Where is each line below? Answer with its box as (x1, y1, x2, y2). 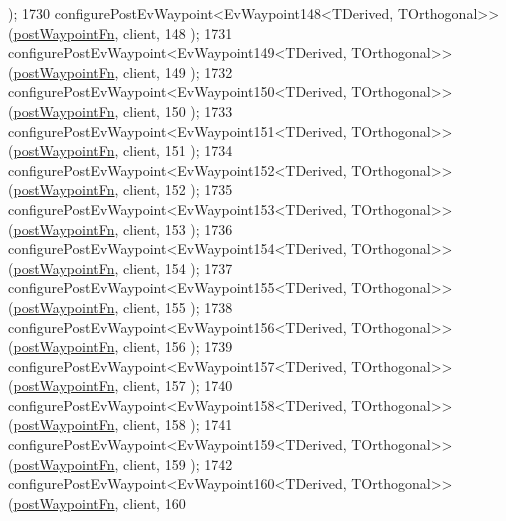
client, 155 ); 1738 (123, 296, 233, 317)
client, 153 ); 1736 (123, 218, 233, 239)
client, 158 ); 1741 (123, 414, 233, 435)
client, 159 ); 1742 (123, 453, 233, 474)
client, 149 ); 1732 (123, 61, 233, 82)
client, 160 (123, 492, 186, 513)
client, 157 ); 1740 (123, 375, 233, 396)
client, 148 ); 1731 (123, 22, 233, 43)
